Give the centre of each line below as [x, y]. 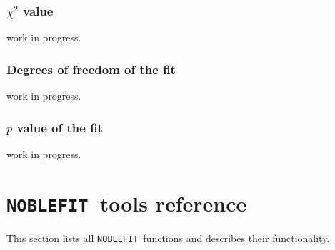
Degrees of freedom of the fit [91, 69]
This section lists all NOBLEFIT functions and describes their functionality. [168, 238]
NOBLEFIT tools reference [127, 203]
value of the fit [60, 127]
